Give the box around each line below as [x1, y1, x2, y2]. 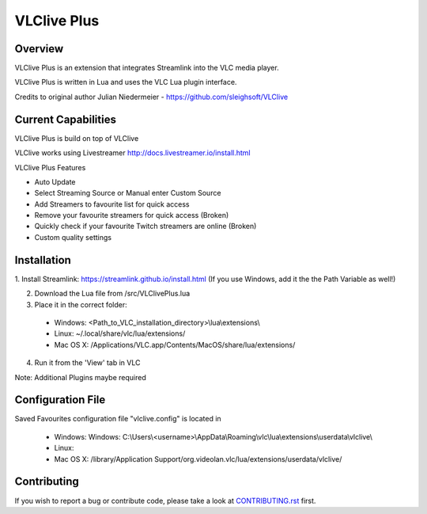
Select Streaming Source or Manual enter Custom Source [34, 188, 221, 198]
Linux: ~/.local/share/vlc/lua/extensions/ [54, 329, 186, 338]
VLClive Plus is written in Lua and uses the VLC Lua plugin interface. [14, 78, 237, 87]
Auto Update [34, 177, 76, 186]
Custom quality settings [34, 232, 112, 242]
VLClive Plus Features [14, 162, 86, 172]
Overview [14, 42, 64, 55]
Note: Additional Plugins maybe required [14, 372, 146, 382]
